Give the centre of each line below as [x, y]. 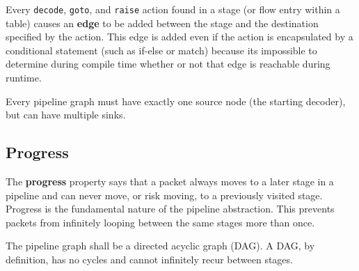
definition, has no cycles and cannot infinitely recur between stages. [149, 259]
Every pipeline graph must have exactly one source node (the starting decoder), [176, 101]
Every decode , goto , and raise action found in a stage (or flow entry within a [173, 9]
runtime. [24, 78]
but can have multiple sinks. [66, 115]
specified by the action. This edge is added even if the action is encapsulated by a [179, 37]
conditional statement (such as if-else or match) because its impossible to [161, 50]
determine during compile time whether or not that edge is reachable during [168, 64]
